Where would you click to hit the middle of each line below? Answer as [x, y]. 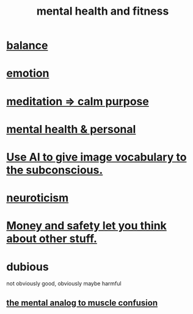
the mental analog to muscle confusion [82, 303]
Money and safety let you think [86, 226]
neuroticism [38, 198]
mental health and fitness [103, 11]
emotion [28, 73]
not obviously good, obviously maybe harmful [64, 284]
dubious [27, 267]
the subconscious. [55, 170]
